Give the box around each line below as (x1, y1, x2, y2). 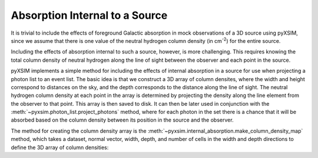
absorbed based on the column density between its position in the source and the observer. (11, 116, 234, 123)
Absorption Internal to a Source (11, 9, 168, 22)
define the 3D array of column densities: (11, 144, 109, 151)
